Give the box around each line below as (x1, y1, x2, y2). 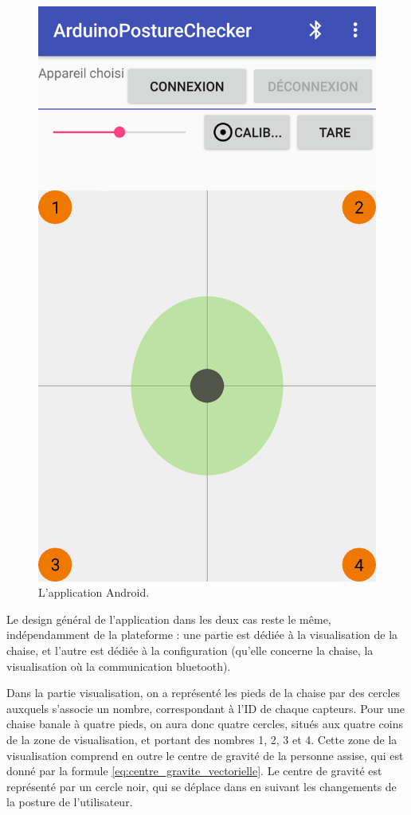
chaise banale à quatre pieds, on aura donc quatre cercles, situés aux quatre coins (6, 715, 404, 732)
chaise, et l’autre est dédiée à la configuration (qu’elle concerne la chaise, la (6, 642, 374, 659)
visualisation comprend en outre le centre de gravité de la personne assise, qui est (6, 746, 404, 763)
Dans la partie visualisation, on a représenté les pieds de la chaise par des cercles (6, 684, 401, 701)
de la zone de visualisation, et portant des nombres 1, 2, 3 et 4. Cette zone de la (6, 731, 397, 748)
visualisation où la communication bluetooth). (6, 657, 231, 674)
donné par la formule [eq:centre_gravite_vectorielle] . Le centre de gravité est (6, 762, 382, 779)
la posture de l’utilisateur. (6, 793, 133, 810)
